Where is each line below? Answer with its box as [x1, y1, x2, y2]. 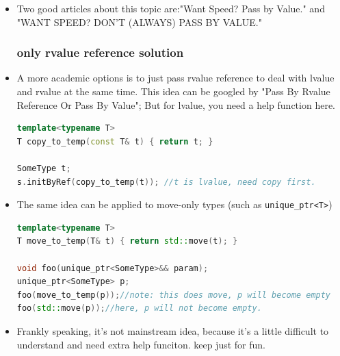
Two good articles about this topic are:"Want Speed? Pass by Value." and [16, 1, 325, 15]
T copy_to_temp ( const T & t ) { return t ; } [16, 136, 213, 147]
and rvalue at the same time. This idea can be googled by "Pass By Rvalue [16, 84, 330, 98]
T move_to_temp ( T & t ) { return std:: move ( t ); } [16, 236, 238, 246]
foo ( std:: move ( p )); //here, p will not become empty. [16, 303, 262, 314]
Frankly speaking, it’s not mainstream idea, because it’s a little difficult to [16, 323, 329, 338]
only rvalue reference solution [16, 44, 184, 61]
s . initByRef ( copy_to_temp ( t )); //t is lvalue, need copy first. [16, 177, 316, 187]
